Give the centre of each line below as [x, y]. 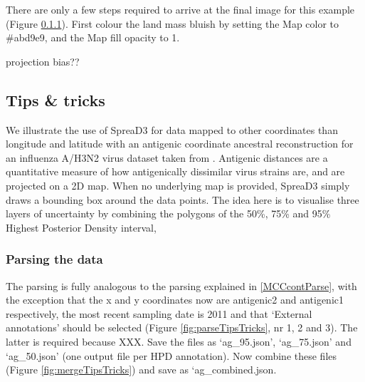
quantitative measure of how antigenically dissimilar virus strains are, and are [175, 171]
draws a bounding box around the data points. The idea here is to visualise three [182, 199]
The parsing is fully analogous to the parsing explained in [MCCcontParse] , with [181, 285]
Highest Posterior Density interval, [81, 227]
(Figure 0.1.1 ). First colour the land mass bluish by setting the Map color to [173, 23]
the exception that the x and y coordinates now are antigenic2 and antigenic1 [175, 300]
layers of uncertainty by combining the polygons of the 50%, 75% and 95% [168, 213]
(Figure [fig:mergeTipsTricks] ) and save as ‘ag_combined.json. [141, 370]
